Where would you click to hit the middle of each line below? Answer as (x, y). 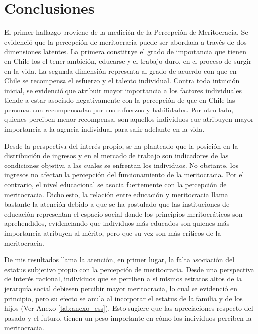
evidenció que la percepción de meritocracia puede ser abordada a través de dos (126, 41)
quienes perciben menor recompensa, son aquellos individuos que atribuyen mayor (129, 119)
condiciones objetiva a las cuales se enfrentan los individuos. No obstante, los (122, 165)
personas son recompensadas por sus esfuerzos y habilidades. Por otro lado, (119, 109)
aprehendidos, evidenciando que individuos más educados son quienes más (117, 223)
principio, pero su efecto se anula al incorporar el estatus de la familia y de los (124, 298)
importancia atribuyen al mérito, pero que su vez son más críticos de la (113, 233)
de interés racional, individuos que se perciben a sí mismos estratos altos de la (123, 279)
